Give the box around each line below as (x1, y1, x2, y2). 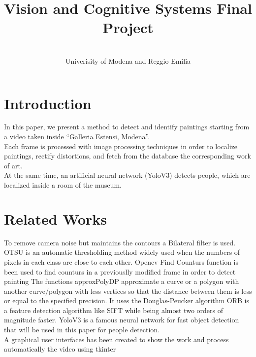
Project (102, 17, 154, 38)
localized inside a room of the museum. (4, 180, 122, 190)
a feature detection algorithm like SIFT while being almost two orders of (4, 305, 223, 315)
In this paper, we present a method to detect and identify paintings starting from (4, 121, 250, 132)
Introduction (4, 93, 92, 113)
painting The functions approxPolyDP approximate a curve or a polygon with (4, 276, 239, 286)
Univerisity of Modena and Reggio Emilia (65, 55, 191, 66)
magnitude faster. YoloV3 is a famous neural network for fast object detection (4, 315, 239, 325)
